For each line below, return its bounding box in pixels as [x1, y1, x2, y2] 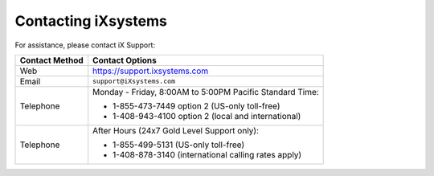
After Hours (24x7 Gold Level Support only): [92, 125, 260, 136]
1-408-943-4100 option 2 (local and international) [113, 110, 301, 121]
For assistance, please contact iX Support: [14, 40, 156, 50]
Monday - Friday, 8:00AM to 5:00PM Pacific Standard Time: [92, 86, 319, 97]
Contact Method [19, 55, 84, 66]
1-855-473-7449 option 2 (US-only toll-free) [113, 100, 280, 112]
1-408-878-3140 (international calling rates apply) [113, 149, 302, 160]
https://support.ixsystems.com [92, 65, 209, 76]
